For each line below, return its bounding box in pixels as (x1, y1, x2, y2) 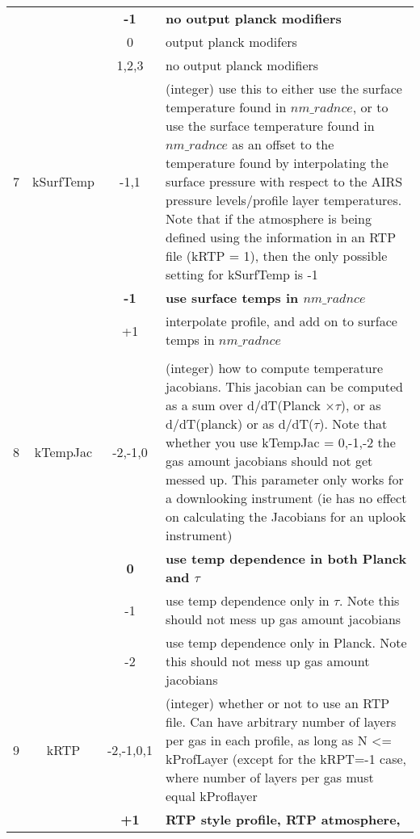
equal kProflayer (166, 787, 258, 805)
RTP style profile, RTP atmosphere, (166, 810, 401, 829)
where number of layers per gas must (166, 768, 374, 787)
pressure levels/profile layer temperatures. (166, 191, 402, 209)
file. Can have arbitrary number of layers (166, 712, 397, 731)
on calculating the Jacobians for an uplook (166, 507, 406, 526)
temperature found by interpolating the (166, 153, 388, 172)
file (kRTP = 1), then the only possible (166, 246, 388, 265)
